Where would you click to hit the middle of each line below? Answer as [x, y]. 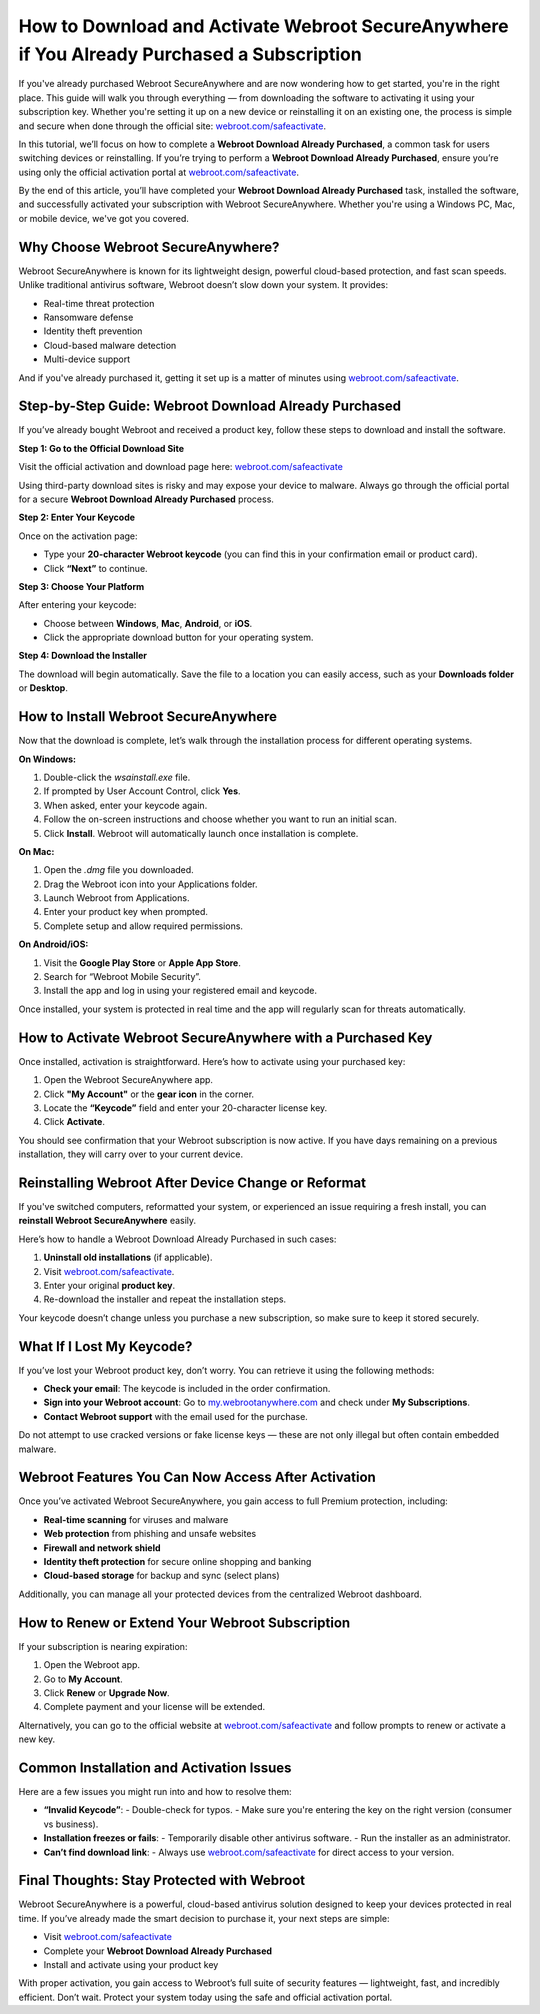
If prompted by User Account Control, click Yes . [142, 791]
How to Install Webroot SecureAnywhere [148, 716]
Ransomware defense [88, 317]
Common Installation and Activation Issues [155, 1767]
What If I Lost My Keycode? [105, 1346]
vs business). [71, 1824]
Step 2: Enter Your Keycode [76, 517]
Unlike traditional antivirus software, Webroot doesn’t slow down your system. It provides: [203, 285]
